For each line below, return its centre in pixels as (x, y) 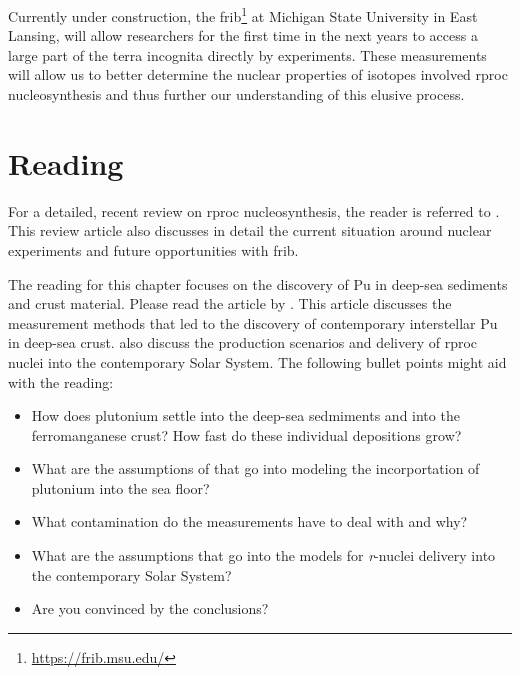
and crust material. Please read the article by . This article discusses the (230, 303)
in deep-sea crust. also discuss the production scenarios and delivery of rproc (243, 342)
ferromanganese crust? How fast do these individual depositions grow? (246, 434)
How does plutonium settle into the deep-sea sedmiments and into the (245, 415)
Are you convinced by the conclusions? (150, 608)
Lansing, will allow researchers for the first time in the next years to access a (243, 35)
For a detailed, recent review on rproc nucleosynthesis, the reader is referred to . (254, 210)
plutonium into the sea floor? (120, 487)
